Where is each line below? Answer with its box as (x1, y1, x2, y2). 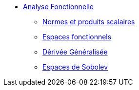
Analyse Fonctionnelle (23, 2, 94, 11)
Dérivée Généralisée (42, 48, 108, 56)
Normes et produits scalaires (42, 18, 135, 26)
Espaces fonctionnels (42, 33, 112, 41)
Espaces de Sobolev (42, 63, 108, 71)
